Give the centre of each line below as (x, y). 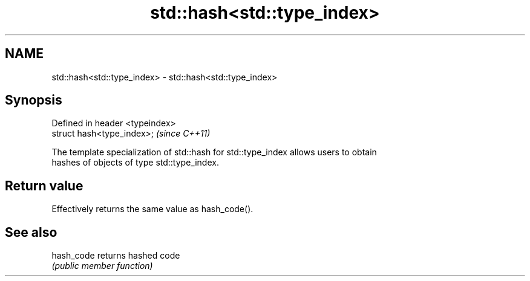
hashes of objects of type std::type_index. (135, 163)
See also (31, 232)
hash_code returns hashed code (116, 256)
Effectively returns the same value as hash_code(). (152, 209)
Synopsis (34, 100)
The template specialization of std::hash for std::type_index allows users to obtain (214, 152)
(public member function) (102, 266)
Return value (44, 186)
